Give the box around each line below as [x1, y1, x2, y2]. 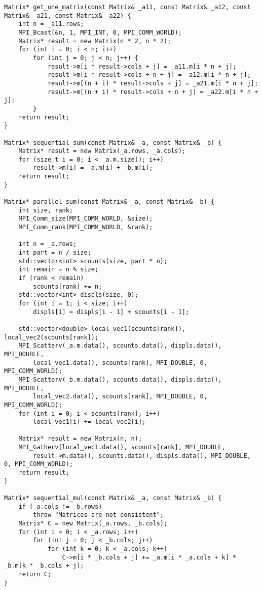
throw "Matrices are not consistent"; [33, 511, 164, 519]
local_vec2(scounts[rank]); [4, 333, 99, 341]
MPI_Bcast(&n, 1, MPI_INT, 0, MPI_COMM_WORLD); [18, 28, 182, 36]
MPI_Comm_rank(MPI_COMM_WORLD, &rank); [18, 224, 153, 231]
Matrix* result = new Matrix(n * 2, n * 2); [18, 37, 171, 45]
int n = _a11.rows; [18, 20, 84, 28]
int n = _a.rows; [18, 240, 77, 248]
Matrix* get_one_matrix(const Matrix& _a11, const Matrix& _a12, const [4, 4, 251, 11]
